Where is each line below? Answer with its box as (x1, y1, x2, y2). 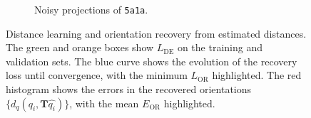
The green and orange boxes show (6, 40, 154, 55)
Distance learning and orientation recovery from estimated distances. (6, 26, 307, 41)
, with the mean (69, 95, 139, 110)
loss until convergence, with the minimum (6, 68, 188, 82)
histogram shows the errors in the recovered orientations (6, 82, 252, 97)
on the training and (177, 40, 262, 55)
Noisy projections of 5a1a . (34, 2, 148, 16)
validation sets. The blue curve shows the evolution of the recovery (6, 53, 297, 68)
